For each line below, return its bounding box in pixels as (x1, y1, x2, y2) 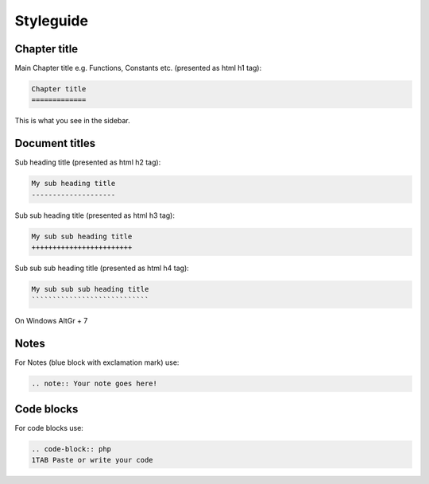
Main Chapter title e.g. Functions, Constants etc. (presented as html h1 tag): (14, 64, 262, 73)
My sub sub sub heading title (31, 285, 149, 294)
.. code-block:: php (31, 444, 111, 453)
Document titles (14, 137, 95, 150)
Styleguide (14, 12, 89, 29)
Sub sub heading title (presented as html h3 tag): (14, 211, 175, 220)
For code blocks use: (14, 423, 83, 432)
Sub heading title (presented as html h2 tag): (14, 157, 161, 167)
